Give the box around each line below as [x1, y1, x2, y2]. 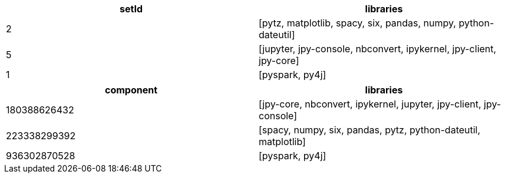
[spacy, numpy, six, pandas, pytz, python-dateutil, [259, 124, 481, 136]
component [104, 84, 158, 96]
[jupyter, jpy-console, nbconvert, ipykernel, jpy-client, [259, 43, 497, 55]
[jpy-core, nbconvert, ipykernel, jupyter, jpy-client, [259, 98, 481, 110]
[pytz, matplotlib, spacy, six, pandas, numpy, [259, 17, 456, 29]
